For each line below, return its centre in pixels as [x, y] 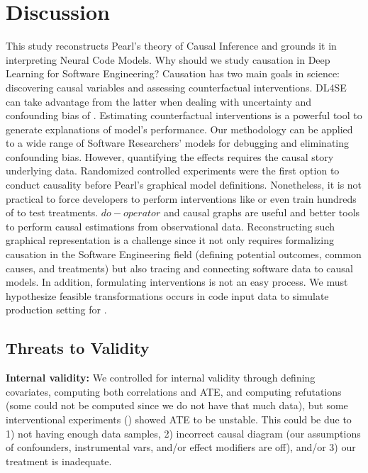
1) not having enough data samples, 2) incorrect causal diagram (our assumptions [183, 433]
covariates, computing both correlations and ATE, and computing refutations [174, 391]
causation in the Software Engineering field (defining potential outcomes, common [184, 254]
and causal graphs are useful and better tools [262, 212]
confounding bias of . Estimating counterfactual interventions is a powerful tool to [184, 115]
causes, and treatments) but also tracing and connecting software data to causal [179, 268]
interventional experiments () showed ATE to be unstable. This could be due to [179, 419]
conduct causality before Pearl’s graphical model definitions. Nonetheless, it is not [184, 185]
